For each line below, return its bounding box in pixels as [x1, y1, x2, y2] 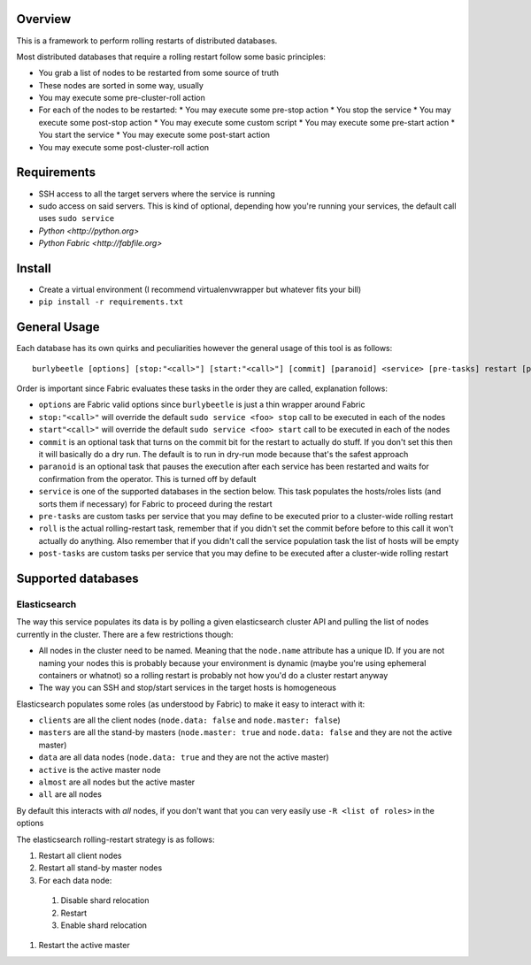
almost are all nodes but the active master [38, 777, 196, 787]
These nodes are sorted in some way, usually [38, 80, 204, 90]
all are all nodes [38, 789, 102, 800]
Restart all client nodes [38, 850, 122, 861]
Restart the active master [38, 940, 130, 951]
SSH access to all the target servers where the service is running [38, 188, 276, 199]
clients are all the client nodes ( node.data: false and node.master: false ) [38, 715, 341, 725]
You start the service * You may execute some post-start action [38, 129, 270, 141]
